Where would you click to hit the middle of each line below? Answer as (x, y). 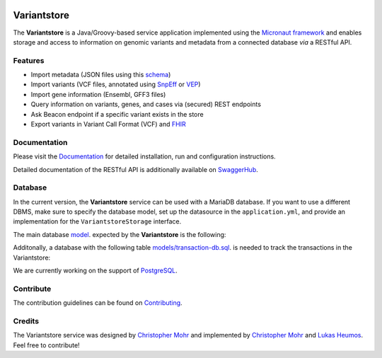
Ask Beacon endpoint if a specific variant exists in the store (117, 114)
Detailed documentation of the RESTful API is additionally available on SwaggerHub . (135, 169)
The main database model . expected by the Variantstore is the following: (120, 234)
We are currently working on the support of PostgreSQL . (95, 271)
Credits (26, 321)
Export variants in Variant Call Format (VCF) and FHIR (109, 124)
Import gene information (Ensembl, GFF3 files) (98, 94)
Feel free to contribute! (47, 345)
